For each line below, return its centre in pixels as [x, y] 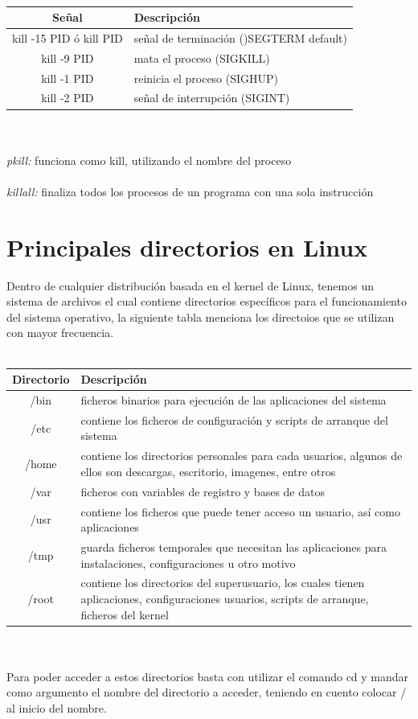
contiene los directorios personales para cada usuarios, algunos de [242, 456]
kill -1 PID [68, 78]
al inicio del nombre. [57, 708]
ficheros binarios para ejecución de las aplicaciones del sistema [234, 399]
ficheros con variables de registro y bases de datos [203, 491]
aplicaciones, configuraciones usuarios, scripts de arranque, [225, 598]
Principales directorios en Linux [187, 247]
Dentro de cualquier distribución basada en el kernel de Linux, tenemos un [190, 285]
